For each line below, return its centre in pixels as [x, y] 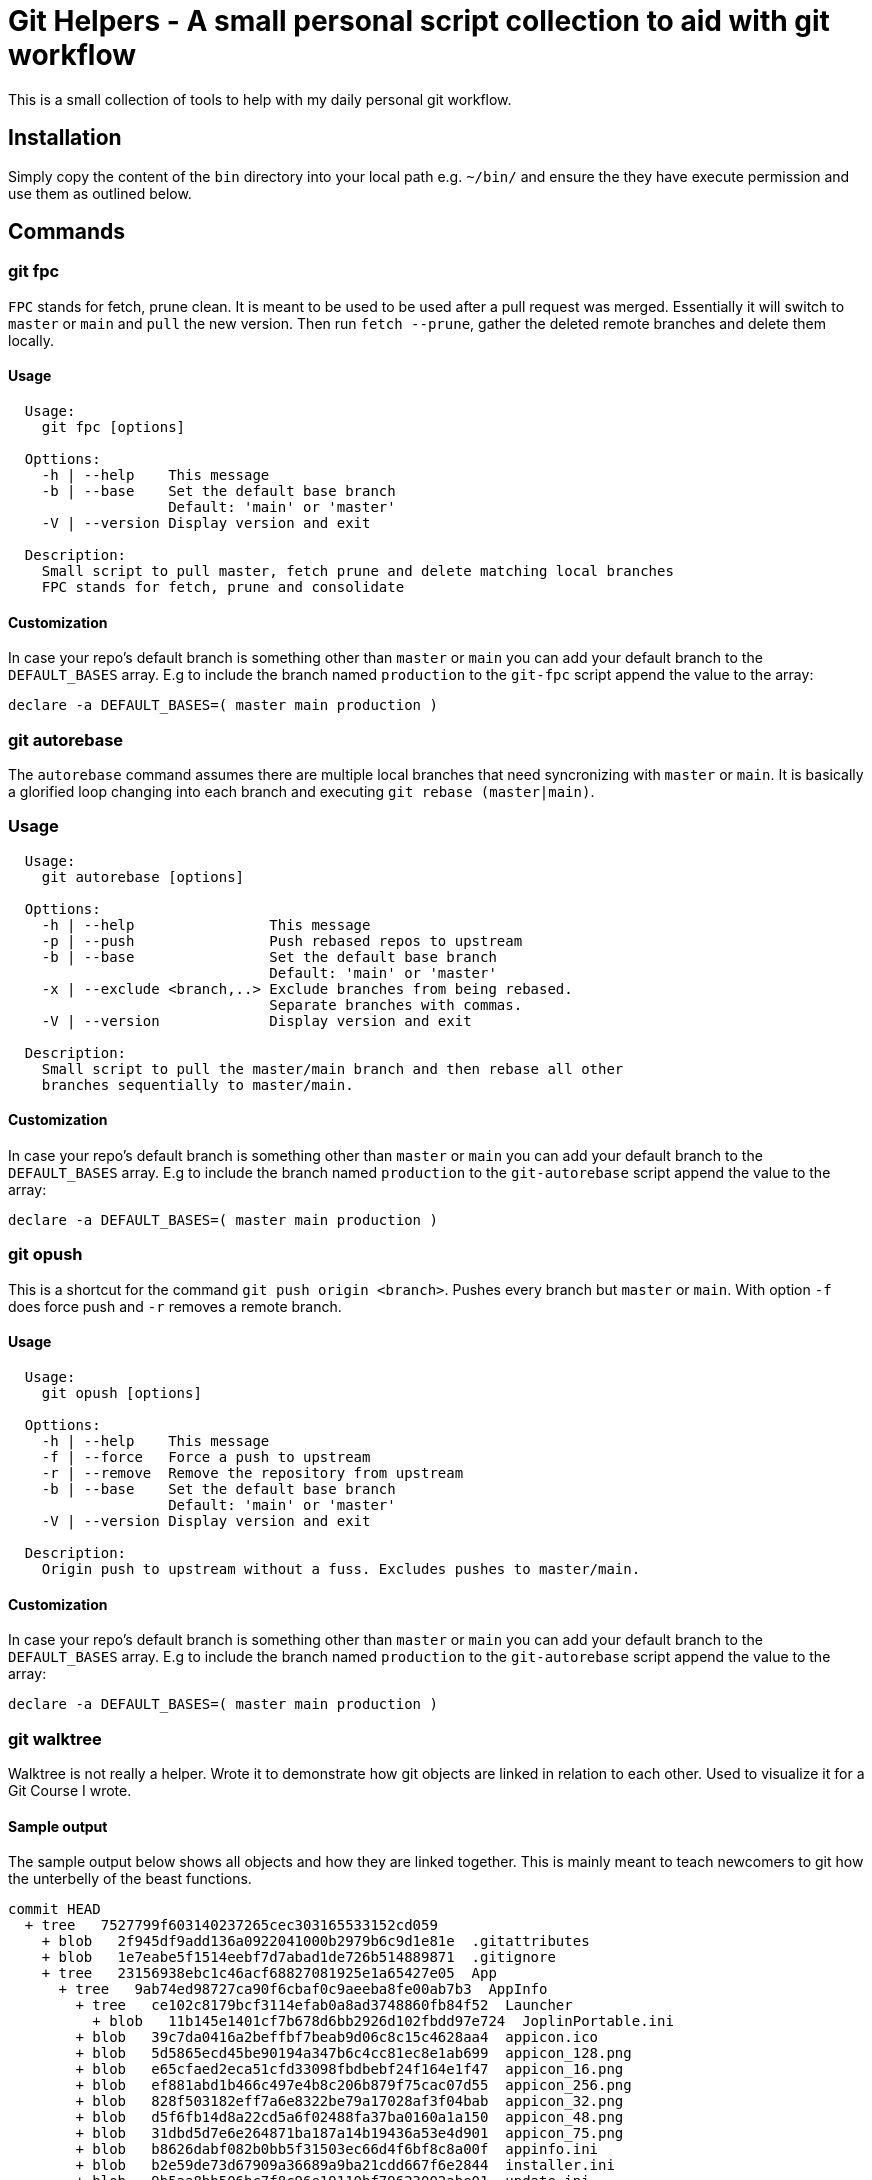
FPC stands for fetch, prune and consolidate [223, 587]
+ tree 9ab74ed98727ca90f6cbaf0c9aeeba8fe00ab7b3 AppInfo [303, 1989]
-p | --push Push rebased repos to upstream [282, 940]
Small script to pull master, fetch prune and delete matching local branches [357, 571]
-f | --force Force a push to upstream [206, 1456]
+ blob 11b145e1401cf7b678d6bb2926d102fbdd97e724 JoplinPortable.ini [383, 2021]
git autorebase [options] [143, 876]
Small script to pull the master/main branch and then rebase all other [332, 1068]
